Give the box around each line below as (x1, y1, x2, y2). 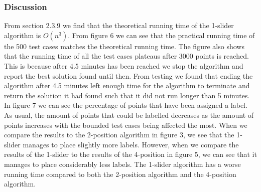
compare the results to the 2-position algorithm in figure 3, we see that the (4, 129, 234, 140)
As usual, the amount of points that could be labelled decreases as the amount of (4, 109, 254, 120)
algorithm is (4, 30, 41, 40)
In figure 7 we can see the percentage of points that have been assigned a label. (4, 100, 247, 110)
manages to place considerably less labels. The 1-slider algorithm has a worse (4, 158, 241, 169)
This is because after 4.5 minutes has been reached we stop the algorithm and (4, 61, 243, 71)
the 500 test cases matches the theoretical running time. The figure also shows (4, 41, 244, 51)
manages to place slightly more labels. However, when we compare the (23, 139, 239, 149)
